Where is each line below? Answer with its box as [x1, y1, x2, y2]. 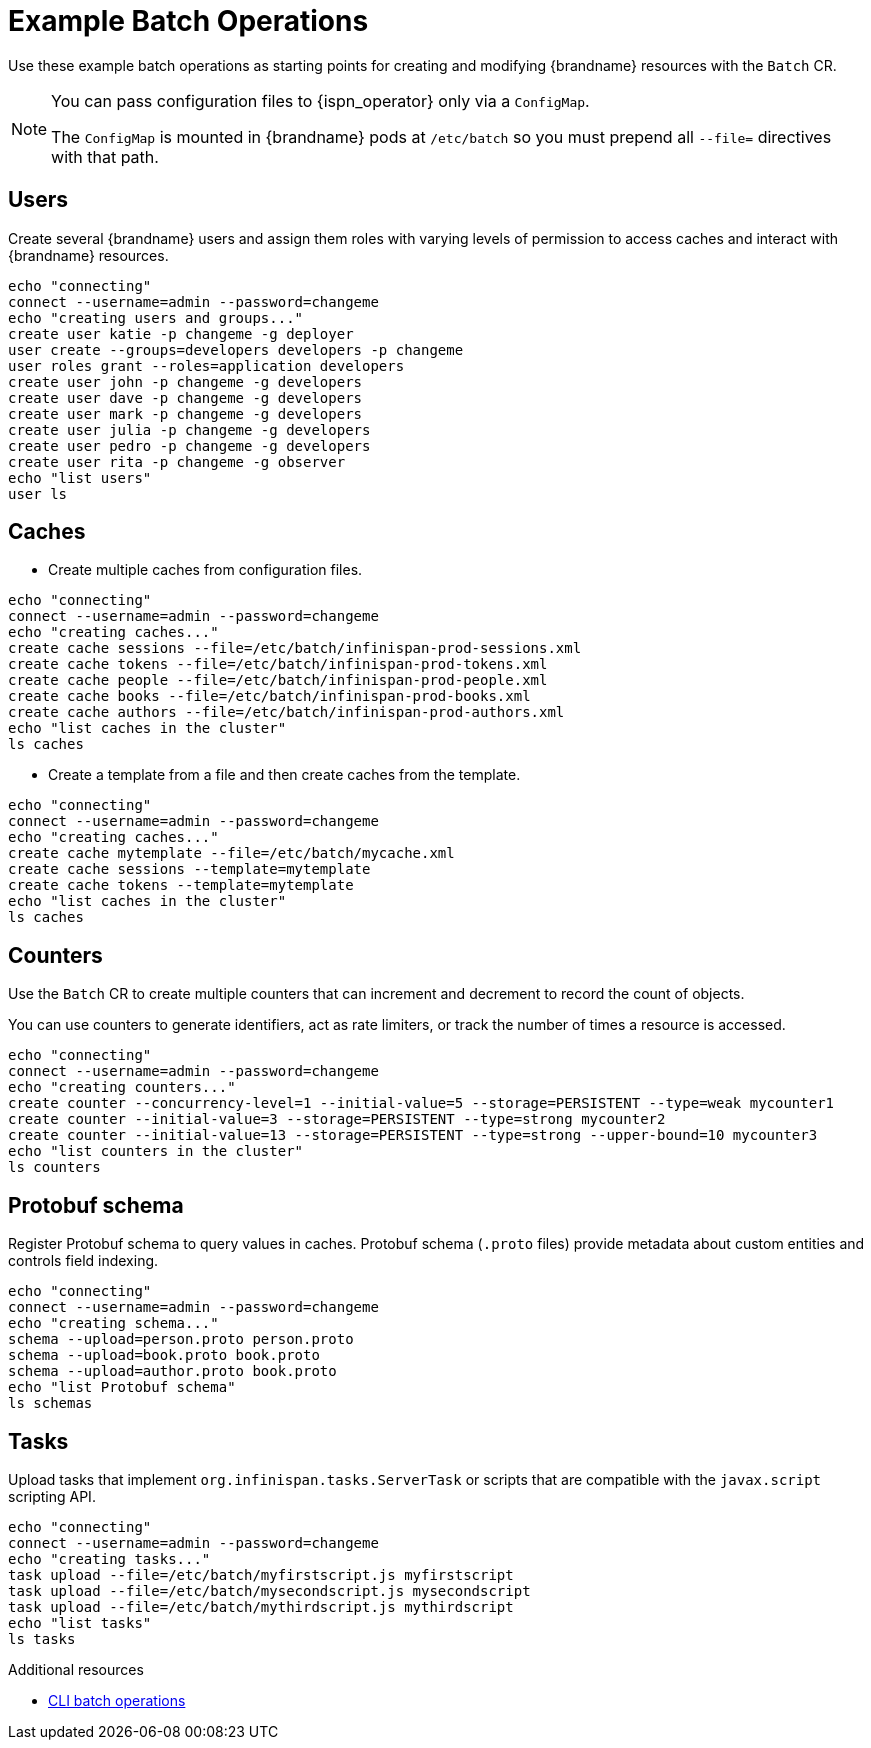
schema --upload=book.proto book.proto [8, 1347, 320, 1364]
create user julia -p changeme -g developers [8, 421, 371, 438]
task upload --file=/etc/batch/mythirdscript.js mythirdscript [8, 1598, 514, 1615]
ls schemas [8, 1395, 93, 1412]
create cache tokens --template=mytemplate [8, 877, 354, 894]
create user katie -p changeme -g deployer [8, 325, 354, 342]
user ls [8, 485, 68, 502]
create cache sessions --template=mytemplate [8, 861, 371, 878]
